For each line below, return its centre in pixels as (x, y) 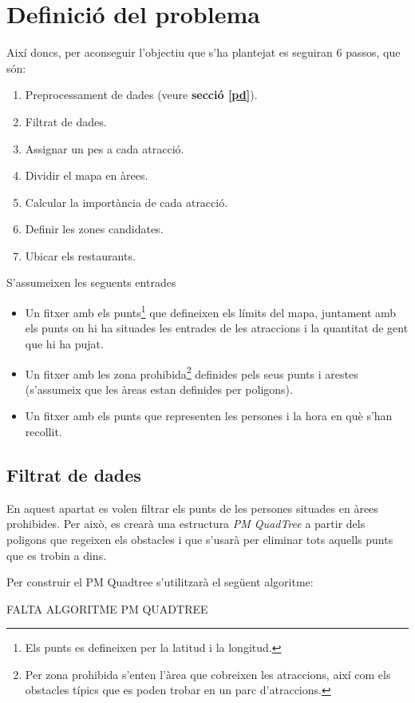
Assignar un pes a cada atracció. (105, 148)
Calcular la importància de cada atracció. (126, 202)
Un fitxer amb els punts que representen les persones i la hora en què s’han (209, 416)
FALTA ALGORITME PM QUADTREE (107, 608)
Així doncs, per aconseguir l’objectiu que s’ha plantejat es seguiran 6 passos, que (204, 52)
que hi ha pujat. (64, 343)
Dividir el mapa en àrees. (87, 175)
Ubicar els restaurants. (80, 255)
